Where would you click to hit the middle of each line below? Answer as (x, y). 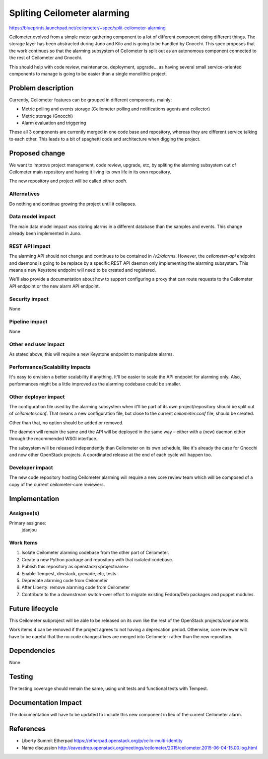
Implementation (34, 498)
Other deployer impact (37, 396)
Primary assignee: (28, 523)
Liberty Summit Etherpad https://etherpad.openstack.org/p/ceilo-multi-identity (102, 741)
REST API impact (30, 246)
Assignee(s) (24, 513)
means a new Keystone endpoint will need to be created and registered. (83, 270)
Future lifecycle (34, 608)
